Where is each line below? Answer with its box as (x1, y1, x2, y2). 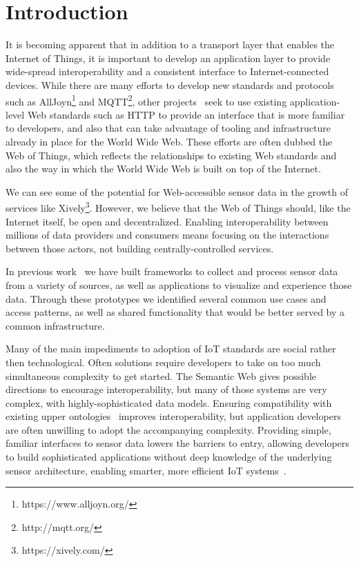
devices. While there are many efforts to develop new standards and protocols (6, 77, 334, 92)
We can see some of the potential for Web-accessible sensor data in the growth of (6, 184, 348, 199)
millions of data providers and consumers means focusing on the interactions (6, 228, 329, 242)
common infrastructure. (6, 318, 105, 332)
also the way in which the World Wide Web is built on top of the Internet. (6, 161, 321, 176)
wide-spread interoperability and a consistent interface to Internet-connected (6, 64, 329, 79)
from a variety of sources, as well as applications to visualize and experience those (6, 277, 352, 292)
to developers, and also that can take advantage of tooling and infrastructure (6, 121, 331, 135)
